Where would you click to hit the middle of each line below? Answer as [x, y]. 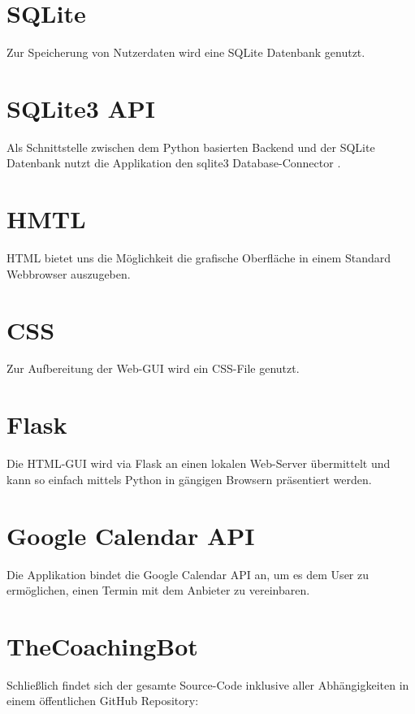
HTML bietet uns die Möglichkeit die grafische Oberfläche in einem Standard [199, 258]
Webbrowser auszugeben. [69, 273]
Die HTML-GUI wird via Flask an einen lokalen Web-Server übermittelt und [199, 463]
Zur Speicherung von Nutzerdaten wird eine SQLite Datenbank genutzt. [186, 52]
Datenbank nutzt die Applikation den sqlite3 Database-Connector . [174, 163]
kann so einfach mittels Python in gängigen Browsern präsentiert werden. [189, 479]
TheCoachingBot [102, 645]
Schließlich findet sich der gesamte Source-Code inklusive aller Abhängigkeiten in [208, 684]
